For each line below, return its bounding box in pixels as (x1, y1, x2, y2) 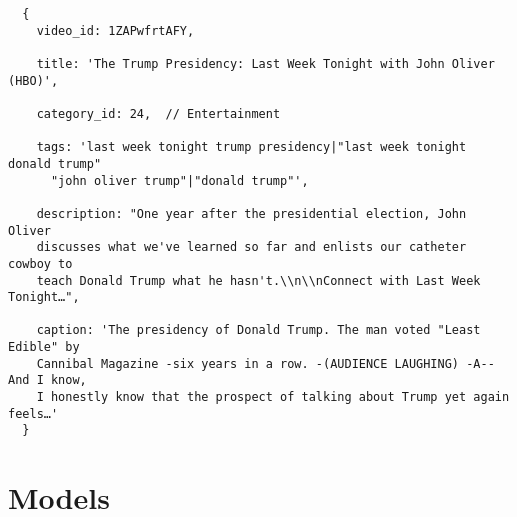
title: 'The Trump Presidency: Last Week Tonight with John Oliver (36, 56, 495, 71)
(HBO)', (8, 73, 59, 88)
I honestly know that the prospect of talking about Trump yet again (36, 390, 510, 405)
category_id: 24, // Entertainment (36, 106, 281, 121)
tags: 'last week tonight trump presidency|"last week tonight (36, 140, 467, 155)
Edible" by (8, 340, 80, 355)
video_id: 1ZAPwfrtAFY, (36, 23, 195, 38)
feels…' (8, 406, 59, 421)
